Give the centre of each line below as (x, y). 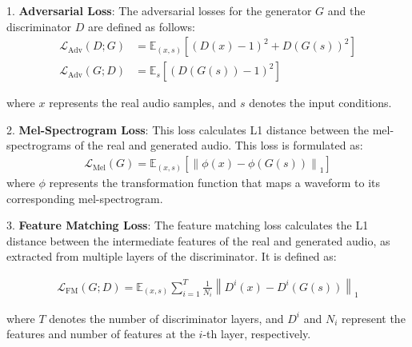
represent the (373, 318)
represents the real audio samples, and (143, 103)
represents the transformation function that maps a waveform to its (215, 183)
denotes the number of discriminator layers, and (166, 318)
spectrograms (39, 145)
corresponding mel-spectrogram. (85, 198)
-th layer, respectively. (257, 334)
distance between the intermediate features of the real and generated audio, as (198, 240)
